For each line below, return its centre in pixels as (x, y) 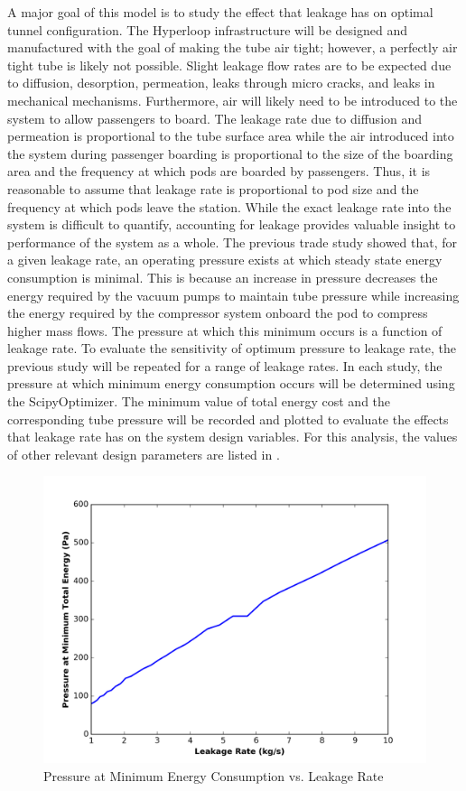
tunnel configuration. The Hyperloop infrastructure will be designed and (207, 29)
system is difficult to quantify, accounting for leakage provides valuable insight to (232, 224)
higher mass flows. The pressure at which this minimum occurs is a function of (225, 330)
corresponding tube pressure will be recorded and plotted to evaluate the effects (228, 419)
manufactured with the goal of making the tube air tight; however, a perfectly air (233, 47)
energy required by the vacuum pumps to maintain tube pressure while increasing (233, 295)
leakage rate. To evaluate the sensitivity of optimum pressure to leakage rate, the (232, 348)
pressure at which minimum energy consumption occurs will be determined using (231, 383)
